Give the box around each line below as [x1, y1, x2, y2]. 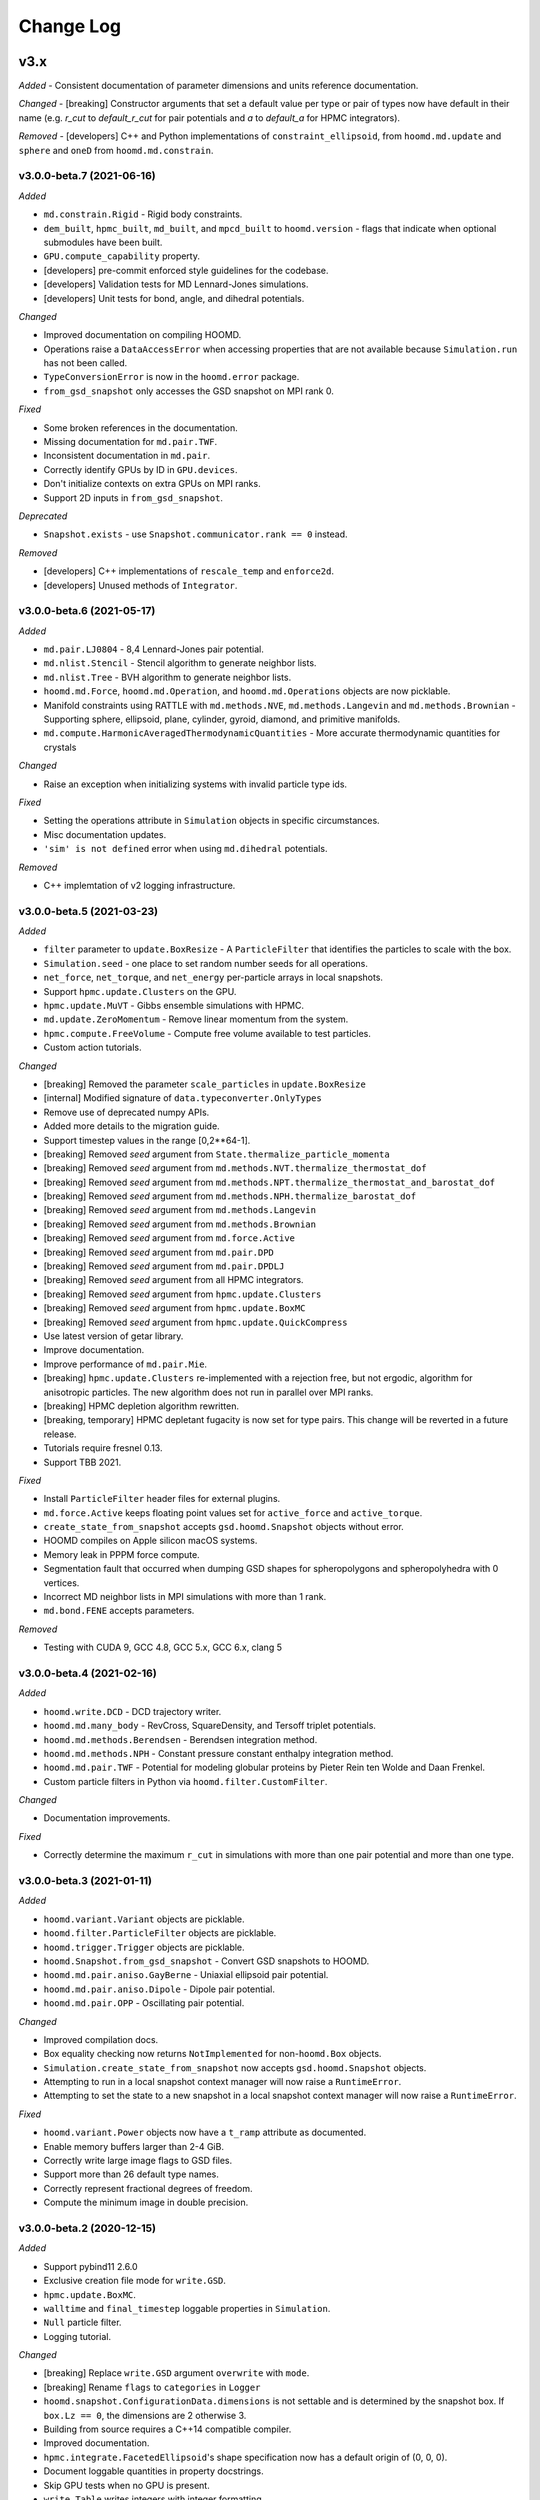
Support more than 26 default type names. [43, 2168, 220, 2180]
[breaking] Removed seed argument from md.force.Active [43, 1232, 295, 1244]
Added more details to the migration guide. [43, 1120, 220, 1132]
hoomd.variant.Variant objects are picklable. [43, 1913, 245, 1925]
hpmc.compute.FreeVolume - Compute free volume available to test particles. [43, 1027, 372, 1039]
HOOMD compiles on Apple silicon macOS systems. [43, 1535, 258, 1547]
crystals [43, 741, 77, 753]
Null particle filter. [43, 2316, 122, 2329]
